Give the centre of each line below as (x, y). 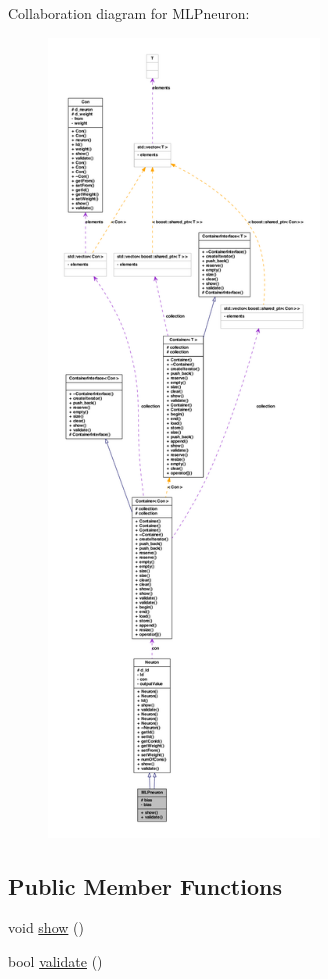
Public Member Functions (145, 885)
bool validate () (55, 960)
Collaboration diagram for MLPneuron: (129, 13)
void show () (46, 927)
